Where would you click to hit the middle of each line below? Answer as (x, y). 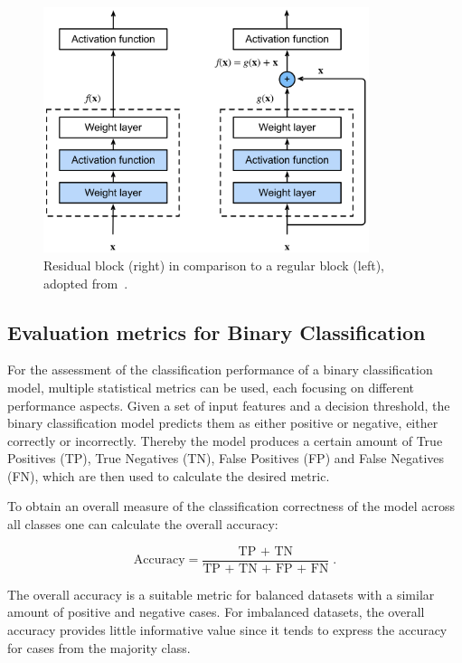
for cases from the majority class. (99, 647)
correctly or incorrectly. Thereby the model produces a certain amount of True (225, 440)
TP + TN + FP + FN (266, 568)
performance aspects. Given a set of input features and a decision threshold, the (229, 405)
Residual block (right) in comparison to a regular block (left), (214, 265)
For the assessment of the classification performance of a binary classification (220, 369)
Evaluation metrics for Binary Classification (217, 331)
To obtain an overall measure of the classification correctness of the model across (231, 506)
